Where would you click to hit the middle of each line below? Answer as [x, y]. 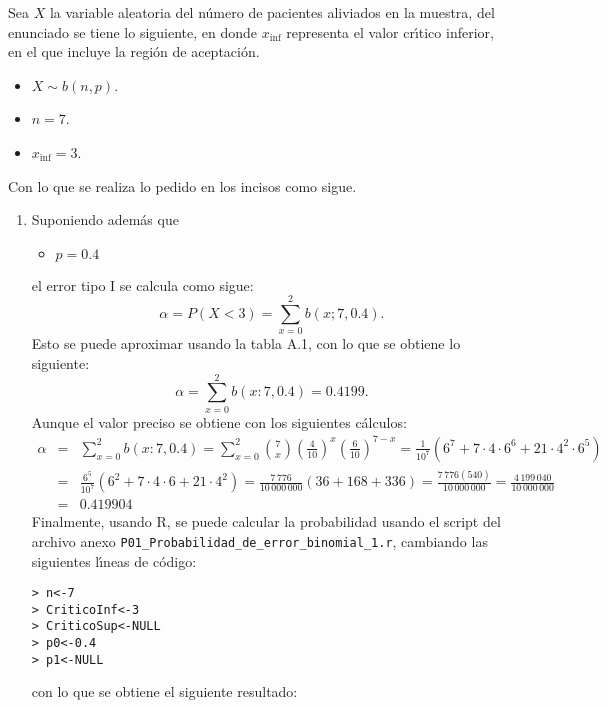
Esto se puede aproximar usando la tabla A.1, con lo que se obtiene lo [246, 343]
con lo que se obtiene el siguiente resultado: [164, 691]
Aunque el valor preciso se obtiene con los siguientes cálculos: [219, 421]
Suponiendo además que [105, 219]
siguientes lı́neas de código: [114, 560]
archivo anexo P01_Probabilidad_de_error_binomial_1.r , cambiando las [259, 540]
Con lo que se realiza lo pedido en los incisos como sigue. [182, 185]
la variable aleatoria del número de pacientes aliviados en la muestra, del [272, 12]
